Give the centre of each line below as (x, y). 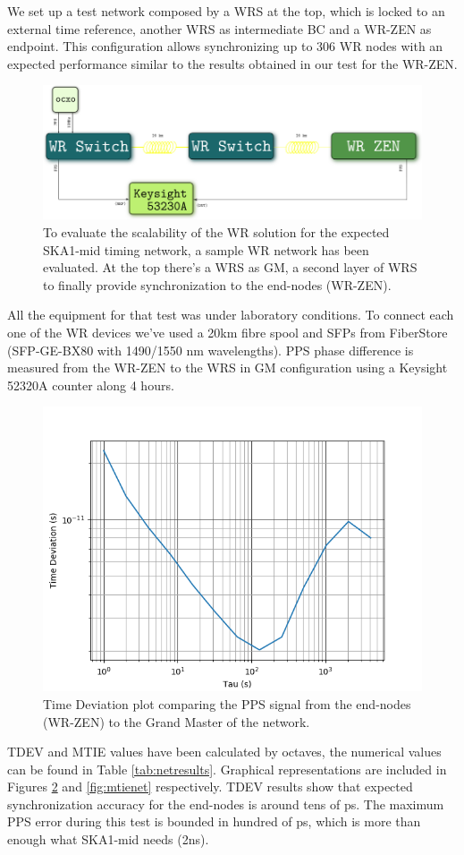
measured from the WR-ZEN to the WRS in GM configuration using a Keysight (228, 368)
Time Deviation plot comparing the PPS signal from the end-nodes (227, 703)
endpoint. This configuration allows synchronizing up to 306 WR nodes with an (225, 46)
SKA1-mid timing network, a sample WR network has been (206, 249)
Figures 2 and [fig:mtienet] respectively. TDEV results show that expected (210, 787)
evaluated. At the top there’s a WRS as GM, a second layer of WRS (230, 267)
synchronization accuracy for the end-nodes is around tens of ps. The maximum (226, 804)
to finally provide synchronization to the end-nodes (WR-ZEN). (217, 284)
